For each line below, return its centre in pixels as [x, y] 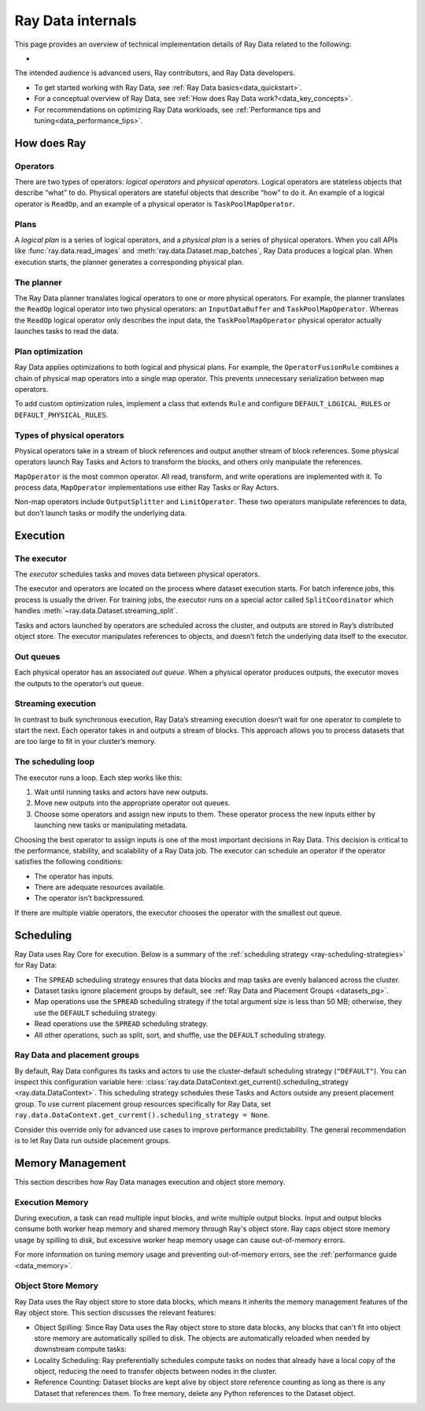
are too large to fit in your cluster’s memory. [85, 741]
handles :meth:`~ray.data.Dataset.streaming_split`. [96, 610]
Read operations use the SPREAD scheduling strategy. [121, 1024]
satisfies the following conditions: [69, 862]
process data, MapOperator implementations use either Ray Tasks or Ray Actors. [147, 487]
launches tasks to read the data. [67, 331]
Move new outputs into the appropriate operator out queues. [132, 803]
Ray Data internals [76, 21]
